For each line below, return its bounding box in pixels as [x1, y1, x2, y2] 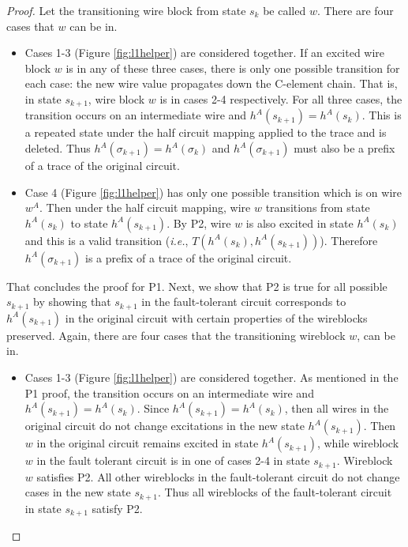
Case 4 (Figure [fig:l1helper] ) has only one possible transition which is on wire [24, 183, 402, 200]
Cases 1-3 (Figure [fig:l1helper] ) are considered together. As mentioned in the [24, 369, 399, 386]
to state [70, 214, 108, 231]
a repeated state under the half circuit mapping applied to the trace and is [24, 124, 387, 141]
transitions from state [265, 199, 370, 216]
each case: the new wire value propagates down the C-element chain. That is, [24, 75, 398, 92]
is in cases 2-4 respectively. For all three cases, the [159, 90, 402, 107]
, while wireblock [316, 435, 399, 451]
